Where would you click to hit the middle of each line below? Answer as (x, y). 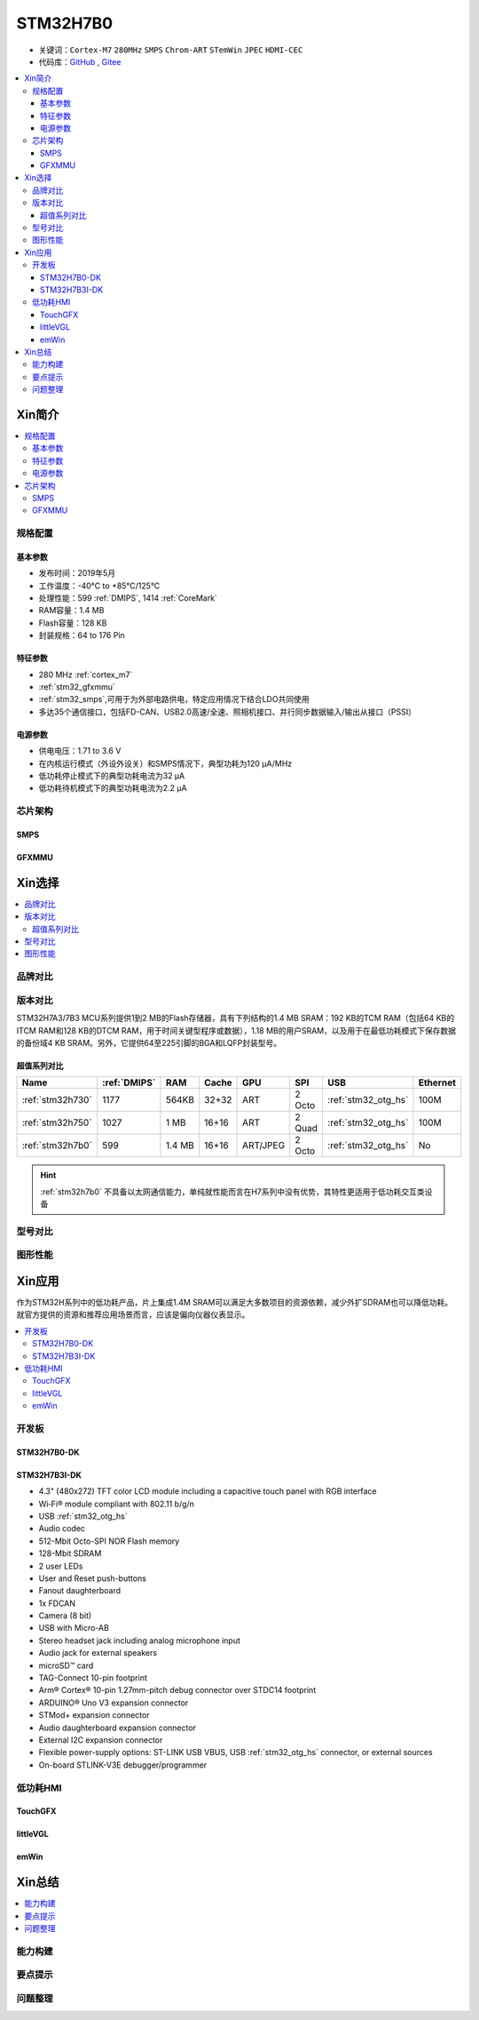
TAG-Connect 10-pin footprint (93, 1678)
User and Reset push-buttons (92, 1578)
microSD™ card (66, 1665)
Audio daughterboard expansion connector (118, 1728)
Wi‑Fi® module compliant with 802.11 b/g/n (117, 1504)
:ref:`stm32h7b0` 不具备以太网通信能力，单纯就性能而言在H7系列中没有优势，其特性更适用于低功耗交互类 (232, 1192)
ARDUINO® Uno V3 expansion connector (114, 1703)
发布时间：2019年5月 (77, 573)
